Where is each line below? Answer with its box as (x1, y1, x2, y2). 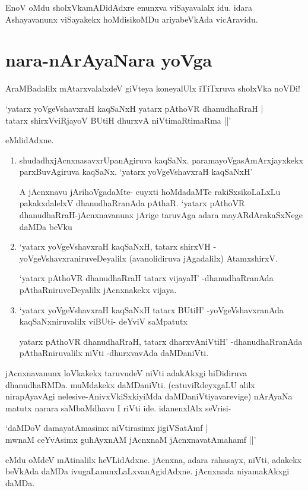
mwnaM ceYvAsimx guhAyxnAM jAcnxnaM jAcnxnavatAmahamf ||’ (5, 433, 256, 445)
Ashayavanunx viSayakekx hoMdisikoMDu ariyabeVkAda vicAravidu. (5, 12, 258, 25)
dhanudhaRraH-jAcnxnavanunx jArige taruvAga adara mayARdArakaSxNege (19, 209, 303, 221)
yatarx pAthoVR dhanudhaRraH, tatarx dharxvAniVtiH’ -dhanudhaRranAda (19, 335, 303, 347)
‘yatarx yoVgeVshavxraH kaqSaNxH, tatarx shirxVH (19, 240, 211, 253)
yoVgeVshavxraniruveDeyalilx (19, 251, 126, 264)
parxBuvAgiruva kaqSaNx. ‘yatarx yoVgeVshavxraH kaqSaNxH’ (19, 165, 253, 178)
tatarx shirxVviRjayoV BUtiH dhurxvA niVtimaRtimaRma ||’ (5, 114, 231, 126)
